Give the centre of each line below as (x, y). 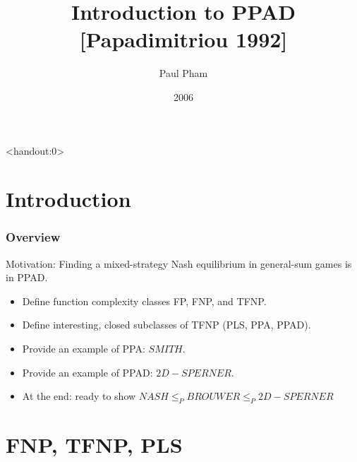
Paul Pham (183, 73)
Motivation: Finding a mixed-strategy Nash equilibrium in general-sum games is (179, 263)
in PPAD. (27, 277)
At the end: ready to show (79, 396)
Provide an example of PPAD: (87, 372)
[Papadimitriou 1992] (183, 39)
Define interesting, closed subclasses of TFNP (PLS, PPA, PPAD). (167, 325)
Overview (33, 237)
